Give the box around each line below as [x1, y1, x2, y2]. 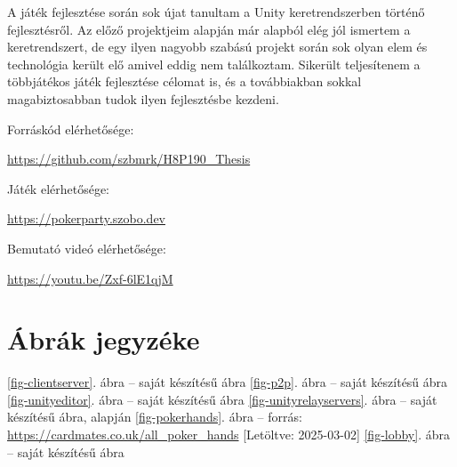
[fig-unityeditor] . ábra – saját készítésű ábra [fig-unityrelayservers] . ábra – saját [7, 390, 437, 408]
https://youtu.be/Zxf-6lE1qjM [7, 269, 173, 287]
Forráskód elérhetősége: [7, 119, 134, 138]
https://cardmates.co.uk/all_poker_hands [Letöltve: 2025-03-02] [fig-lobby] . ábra [7, 425, 450, 444]
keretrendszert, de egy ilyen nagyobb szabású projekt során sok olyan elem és [7, 37, 428, 56]
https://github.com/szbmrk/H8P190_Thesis [7, 149, 251, 168]
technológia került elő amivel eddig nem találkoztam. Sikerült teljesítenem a [7, 54, 421, 73]
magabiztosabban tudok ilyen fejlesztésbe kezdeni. [7, 89, 279, 108]
